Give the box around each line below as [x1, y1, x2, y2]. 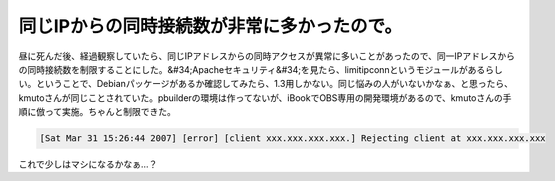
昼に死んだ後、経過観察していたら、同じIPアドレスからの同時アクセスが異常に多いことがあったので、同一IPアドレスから [18, 50, 515, 62]
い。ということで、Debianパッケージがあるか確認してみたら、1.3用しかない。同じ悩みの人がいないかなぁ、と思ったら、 [18, 78, 514, 90]
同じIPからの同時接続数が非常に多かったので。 [18, 15, 402, 37]
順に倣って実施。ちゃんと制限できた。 [18, 106, 177, 118]
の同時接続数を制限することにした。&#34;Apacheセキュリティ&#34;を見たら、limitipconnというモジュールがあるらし [18, 63, 504, 75]
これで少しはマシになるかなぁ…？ [18, 158, 158, 170]
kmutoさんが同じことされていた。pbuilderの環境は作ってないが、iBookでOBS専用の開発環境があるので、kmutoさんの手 [18, 91, 512, 104]
